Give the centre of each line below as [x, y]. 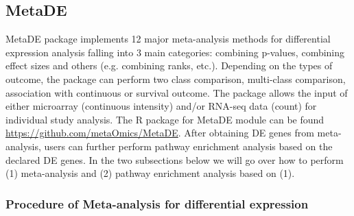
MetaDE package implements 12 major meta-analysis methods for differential [168, 39]
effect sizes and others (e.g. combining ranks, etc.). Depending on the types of [169, 65]
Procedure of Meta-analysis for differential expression [157, 203]
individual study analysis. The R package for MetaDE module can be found [165, 119]
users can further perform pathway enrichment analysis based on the [188, 146]
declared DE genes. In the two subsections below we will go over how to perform [175, 159]
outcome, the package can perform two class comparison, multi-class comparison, [176, 79]
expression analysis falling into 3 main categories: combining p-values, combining [175, 52]
